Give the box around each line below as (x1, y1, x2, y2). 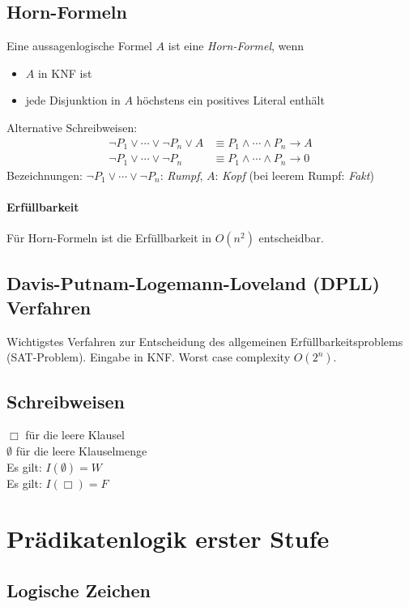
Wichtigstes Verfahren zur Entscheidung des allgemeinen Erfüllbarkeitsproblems (6, 332, 403, 349)
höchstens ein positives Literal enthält (136, 92, 325, 109)
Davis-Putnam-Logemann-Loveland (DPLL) (6, 271, 380, 296)
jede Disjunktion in (25, 92, 121, 109)
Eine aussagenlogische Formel (6, 37, 152, 54)
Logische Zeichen (6, 577, 151, 602)
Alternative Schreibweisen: (6, 118, 138, 135)
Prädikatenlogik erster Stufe (6, 522, 330, 555)
